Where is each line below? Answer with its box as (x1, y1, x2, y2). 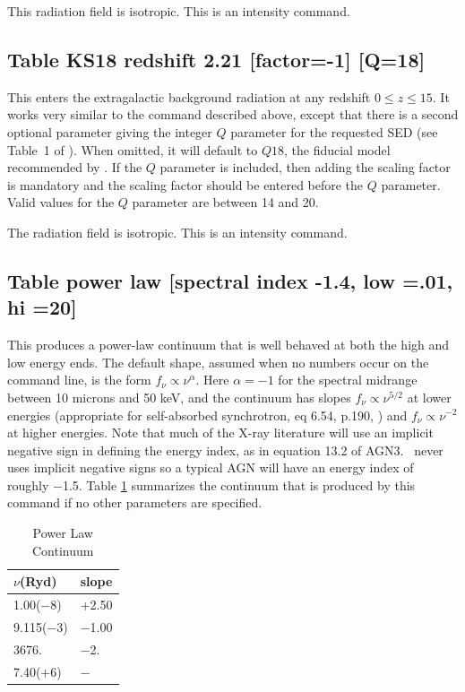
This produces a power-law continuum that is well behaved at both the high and (7, 335, 450, 354)
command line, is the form (7, 370, 151, 389)
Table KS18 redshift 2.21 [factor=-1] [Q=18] (7, 45, 426, 73)
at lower (407, 387, 452, 406)
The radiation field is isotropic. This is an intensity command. (7, 222, 348, 241)
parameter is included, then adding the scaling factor (159, 158, 451, 177)
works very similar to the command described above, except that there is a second (7, 105, 459, 124)
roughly (7, 475, 49, 494)
